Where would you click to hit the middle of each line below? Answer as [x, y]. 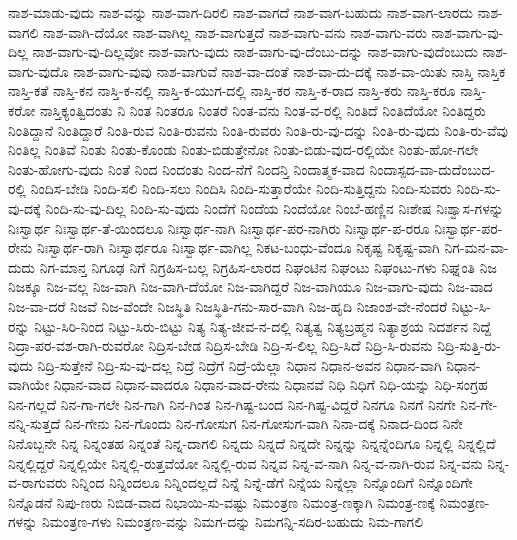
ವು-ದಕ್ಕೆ [24, 207]
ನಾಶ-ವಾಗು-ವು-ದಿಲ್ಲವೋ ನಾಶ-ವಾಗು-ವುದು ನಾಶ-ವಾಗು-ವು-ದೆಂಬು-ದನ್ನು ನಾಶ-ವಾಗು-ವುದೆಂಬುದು [255, 51]
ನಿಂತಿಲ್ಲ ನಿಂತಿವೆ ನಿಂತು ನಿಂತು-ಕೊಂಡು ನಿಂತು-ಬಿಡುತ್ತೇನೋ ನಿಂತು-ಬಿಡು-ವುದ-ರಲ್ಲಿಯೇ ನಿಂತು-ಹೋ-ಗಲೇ [243, 149]
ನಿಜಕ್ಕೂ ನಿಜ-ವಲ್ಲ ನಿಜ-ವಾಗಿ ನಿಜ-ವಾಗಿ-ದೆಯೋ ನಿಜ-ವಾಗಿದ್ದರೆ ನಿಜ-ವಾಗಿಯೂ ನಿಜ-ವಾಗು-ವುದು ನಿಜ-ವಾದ [250, 286]
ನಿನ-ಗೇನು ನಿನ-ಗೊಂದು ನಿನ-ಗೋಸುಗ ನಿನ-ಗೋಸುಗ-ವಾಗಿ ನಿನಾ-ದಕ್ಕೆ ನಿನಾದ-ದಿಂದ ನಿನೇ [263, 423]
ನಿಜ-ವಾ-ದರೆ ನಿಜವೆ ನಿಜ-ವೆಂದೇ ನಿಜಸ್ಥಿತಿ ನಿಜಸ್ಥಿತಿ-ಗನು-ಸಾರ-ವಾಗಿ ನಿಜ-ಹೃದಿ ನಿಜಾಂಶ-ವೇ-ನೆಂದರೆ [228, 305]
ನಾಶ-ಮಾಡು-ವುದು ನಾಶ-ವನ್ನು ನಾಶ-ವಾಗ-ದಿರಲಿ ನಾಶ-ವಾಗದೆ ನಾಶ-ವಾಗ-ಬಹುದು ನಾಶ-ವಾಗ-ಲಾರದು [240, 12]
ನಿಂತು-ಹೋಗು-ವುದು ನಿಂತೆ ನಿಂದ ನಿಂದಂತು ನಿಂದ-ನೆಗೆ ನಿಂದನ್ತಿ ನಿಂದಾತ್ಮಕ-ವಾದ [186, 168]
